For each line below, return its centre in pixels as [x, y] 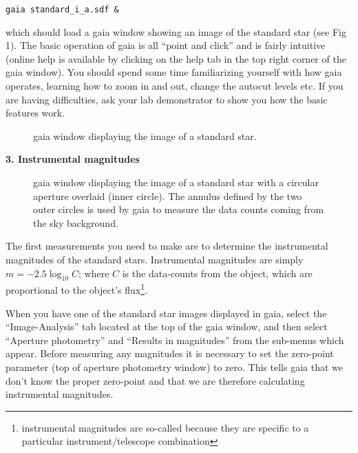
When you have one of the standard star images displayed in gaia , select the [166, 313]
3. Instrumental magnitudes [73, 159]
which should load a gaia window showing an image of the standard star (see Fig [176, 31]
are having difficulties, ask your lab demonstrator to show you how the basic [167, 99]
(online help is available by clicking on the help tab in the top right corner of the [176, 58]
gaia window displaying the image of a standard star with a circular [176, 182]
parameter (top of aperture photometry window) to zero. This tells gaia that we [175, 366]
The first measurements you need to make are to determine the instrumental [167, 246]
